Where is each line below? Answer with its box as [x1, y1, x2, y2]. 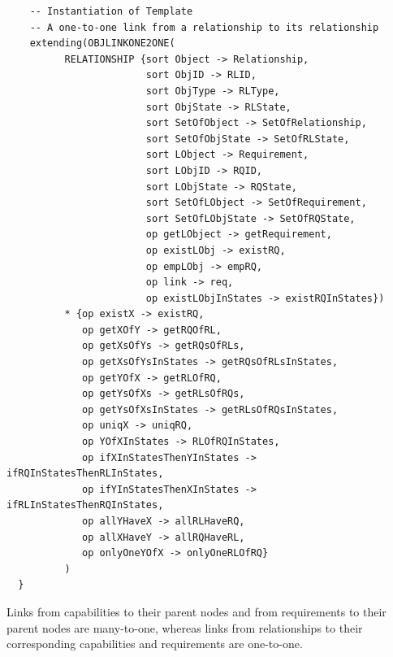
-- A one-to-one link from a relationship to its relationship [29, 21, 379, 33]
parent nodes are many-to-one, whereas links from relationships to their [6, 619, 363, 636]
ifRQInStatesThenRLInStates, [6, 468, 164, 480]
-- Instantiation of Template [29, 6, 193, 17]
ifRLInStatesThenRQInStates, [6, 499, 164, 511]
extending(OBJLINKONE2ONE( [29, 37, 175, 50]
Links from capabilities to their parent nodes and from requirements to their [6, 603, 387, 620]
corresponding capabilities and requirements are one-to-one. [6, 635, 303, 652]
